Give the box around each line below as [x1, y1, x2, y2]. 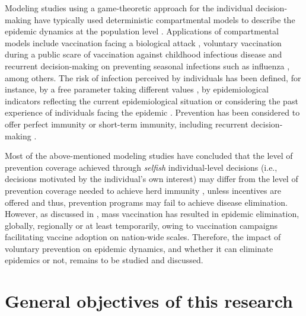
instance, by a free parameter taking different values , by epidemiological [5, 83, 269, 95]
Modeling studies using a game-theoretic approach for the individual [5, 2, 253, 14]
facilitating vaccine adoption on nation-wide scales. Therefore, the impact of [5, 231, 281, 243]
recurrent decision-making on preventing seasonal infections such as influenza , [5, 59, 290, 72]
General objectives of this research [5, 289, 293, 313]
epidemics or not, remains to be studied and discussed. [5, 254, 203, 266]
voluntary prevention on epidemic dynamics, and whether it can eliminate [5, 242, 273, 254]
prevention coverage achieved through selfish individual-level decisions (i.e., [5, 161, 278, 173]
